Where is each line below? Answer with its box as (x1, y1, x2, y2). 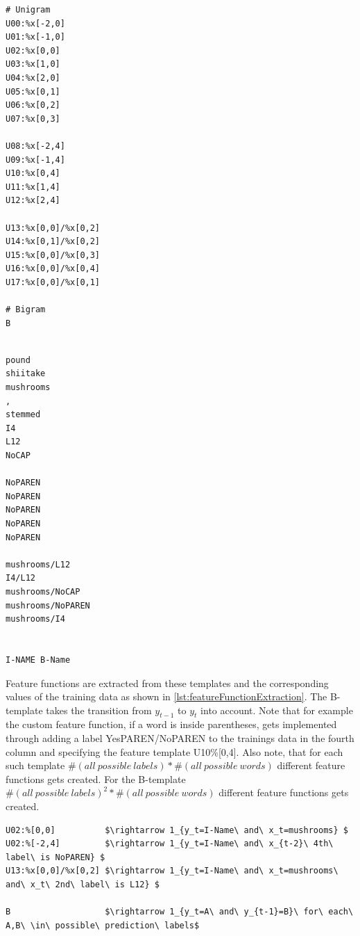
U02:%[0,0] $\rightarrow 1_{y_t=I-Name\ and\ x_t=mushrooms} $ (6, 825, 348, 835)
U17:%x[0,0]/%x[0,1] (6, 277, 101, 287)
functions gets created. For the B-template (6, 771, 186, 786)
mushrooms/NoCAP (6, 586, 80, 597)
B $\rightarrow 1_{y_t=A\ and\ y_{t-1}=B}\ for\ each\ (6, 907, 354, 917)
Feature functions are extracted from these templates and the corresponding (6, 675, 329, 690)
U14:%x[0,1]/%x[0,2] (6, 236, 101, 247)
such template (6, 758, 65, 773)
